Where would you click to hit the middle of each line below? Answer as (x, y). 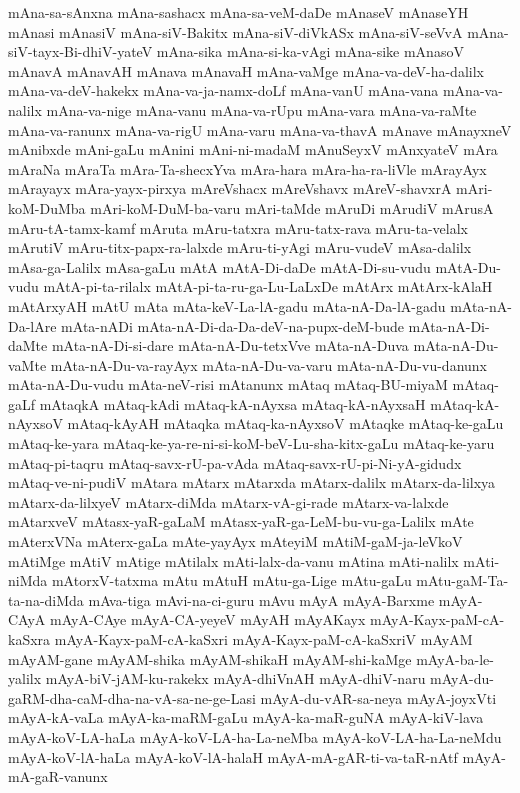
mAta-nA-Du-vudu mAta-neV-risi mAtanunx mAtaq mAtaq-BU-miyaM (228, 384)
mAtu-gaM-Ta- (462, 580)
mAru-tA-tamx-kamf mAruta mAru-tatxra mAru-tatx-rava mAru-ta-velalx (238, 227)
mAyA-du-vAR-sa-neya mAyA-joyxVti (378, 697)
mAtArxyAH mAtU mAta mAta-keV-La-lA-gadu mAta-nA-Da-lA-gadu (227, 305)
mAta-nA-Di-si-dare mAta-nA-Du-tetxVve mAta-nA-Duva (230, 345)
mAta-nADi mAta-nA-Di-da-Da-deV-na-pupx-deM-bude (232, 325)
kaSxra (29, 639)
